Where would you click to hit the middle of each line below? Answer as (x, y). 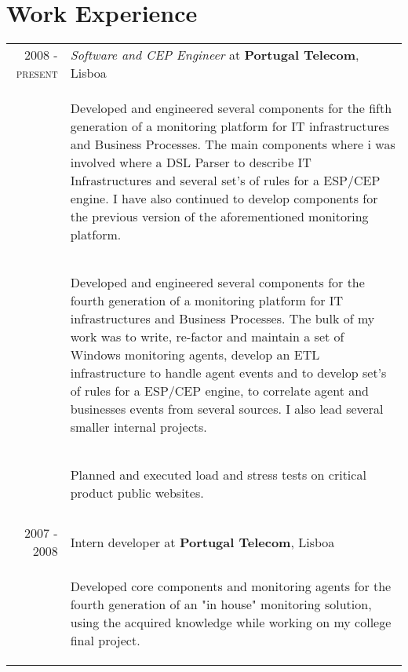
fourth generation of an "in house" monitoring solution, (221, 604)
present (37, 73)
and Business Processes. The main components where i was (233, 144)
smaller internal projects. (138, 427)
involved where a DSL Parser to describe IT (191, 163)
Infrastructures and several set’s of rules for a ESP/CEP (225, 181)
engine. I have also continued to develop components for (224, 199)
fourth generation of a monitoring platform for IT (207, 301)
